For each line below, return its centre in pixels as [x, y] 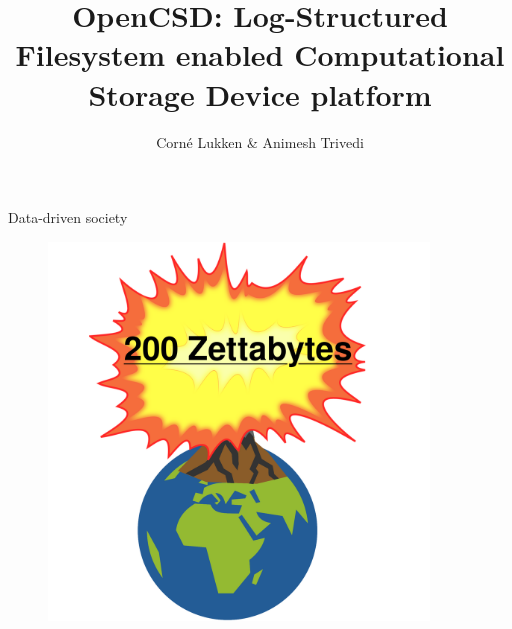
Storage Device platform [260, 93]
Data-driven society [68, 217]
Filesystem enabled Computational [260, 54]
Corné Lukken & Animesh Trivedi [260, 141]
